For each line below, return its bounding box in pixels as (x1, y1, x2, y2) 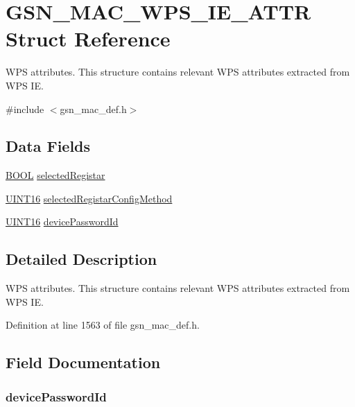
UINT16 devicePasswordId (6, 214, 119, 229)
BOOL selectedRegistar (6, 168, 105, 182)
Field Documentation (6, 352, 161, 373)
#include (6, 101, 44, 116)
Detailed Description (6, 248, 157, 270)
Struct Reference (6, 24, 171, 53)
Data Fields (6, 135, 91, 157)
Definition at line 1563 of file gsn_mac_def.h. (6, 318, 200, 332)
